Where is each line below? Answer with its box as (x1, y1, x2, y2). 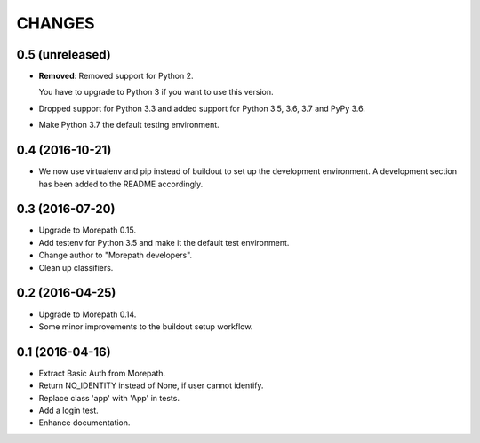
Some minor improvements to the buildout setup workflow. (38, 320, 253, 332)
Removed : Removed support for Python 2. (38, 71, 195, 82)
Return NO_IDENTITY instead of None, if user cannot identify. (38, 380, 264, 391)
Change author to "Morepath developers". (38, 249, 193, 261)
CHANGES (16, 13, 95, 33)
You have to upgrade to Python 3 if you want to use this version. (38, 87, 274, 98)
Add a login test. (38, 405, 100, 415)
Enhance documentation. (38, 417, 131, 428)
